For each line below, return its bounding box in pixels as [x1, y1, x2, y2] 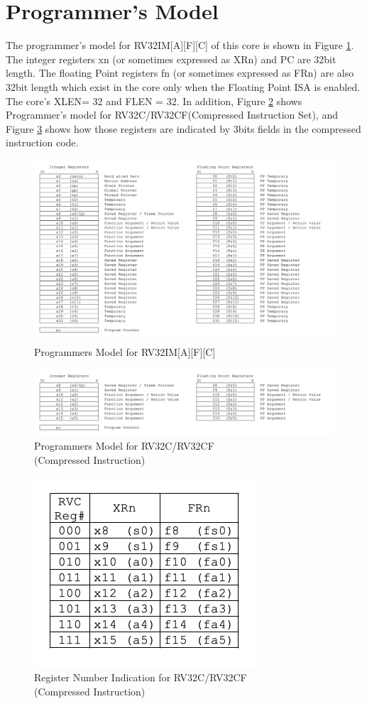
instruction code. [6, 135, 79, 150]
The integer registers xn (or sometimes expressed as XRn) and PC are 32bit [6, 51, 336, 66]
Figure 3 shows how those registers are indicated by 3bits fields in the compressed [6, 121, 361, 136]
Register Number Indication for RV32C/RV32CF [34, 670, 247, 685]
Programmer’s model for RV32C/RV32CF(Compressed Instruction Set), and [6, 107, 338, 122]
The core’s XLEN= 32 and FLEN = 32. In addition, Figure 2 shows [6, 93, 302, 108]
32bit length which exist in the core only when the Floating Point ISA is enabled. [6, 79, 361, 94]
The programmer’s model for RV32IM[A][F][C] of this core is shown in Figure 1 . [6, 38, 354, 53]
